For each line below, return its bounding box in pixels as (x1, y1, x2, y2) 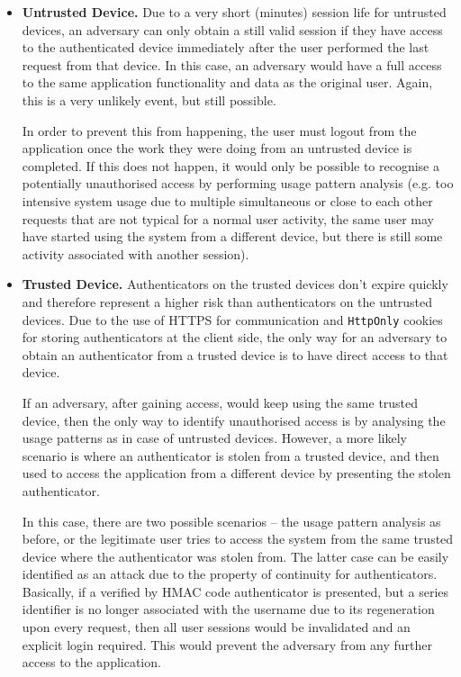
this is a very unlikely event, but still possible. (22, 90, 276, 109)
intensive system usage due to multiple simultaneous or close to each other (22, 191, 433, 210)
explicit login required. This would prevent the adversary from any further (22, 635, 432, 654)
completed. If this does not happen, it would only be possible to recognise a (22, 156, 439, 175)
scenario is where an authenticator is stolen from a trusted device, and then (22, 446, 439, 465)
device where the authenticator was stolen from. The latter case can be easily (22, 546, 449, 565)
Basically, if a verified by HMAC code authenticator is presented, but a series (22, 582, 449, 600)
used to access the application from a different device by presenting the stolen (22, 464, 451, 483)
